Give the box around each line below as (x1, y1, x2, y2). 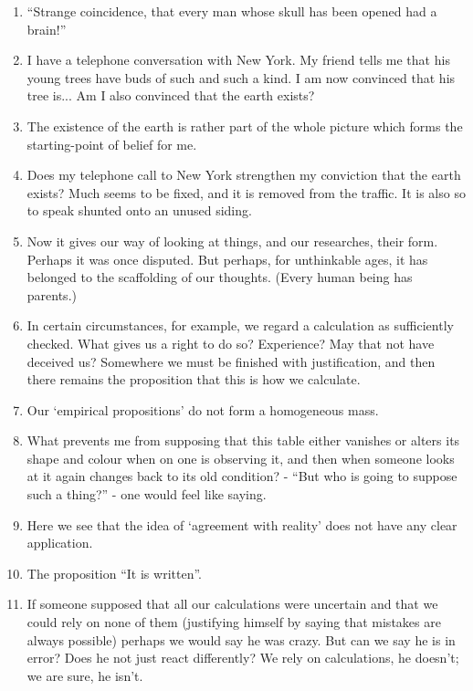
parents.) (26, 285, 77, 304)
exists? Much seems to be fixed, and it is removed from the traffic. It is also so (26, 183, 466, 202)
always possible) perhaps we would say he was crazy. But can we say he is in (26, 630, 456, 649)
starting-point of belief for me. (26, 134, 197, 153)
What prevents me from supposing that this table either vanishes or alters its (26, 431, 460, 450)
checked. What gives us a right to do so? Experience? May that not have (26, 333, 435, 352)
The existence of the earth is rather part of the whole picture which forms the (26, 116, 463, 135)
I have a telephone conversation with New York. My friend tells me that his (26, 50, 450, 69)
